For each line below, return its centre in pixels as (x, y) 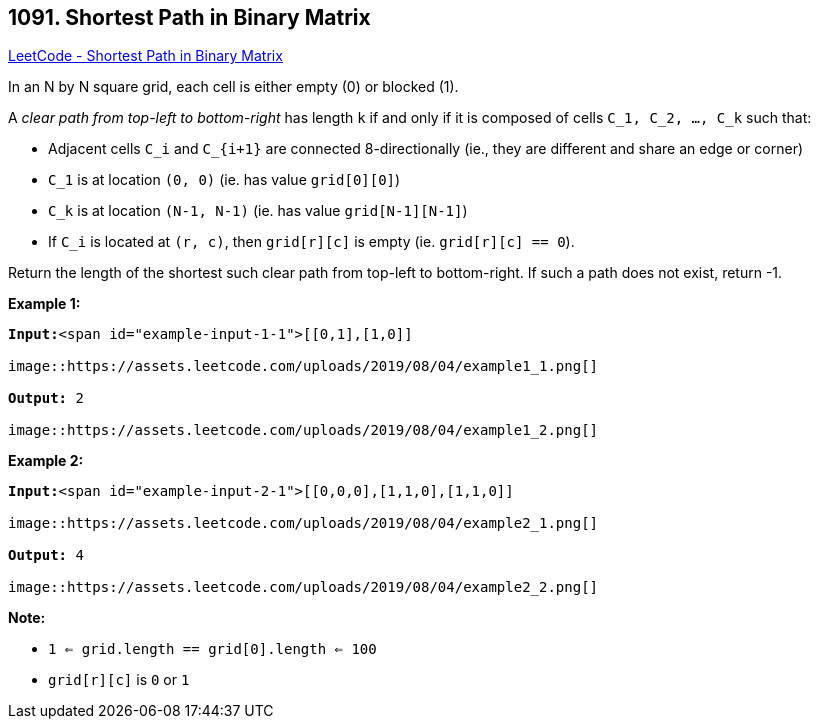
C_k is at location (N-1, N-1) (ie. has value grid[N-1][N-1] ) (258, 211)
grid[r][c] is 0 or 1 (119, 680)
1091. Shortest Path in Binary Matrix (189, 17)
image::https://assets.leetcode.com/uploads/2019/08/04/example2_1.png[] (303, 523)
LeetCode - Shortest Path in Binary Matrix (145, 56)
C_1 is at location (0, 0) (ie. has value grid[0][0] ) (224, 180)
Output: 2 (46, 398)
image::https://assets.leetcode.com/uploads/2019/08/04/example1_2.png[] (303, 430)
